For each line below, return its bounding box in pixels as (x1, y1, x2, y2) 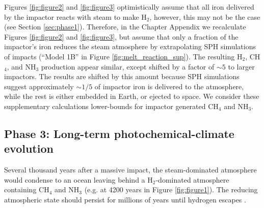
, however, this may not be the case (149, 11, 260, 22)
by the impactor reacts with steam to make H (4, 11, 147, 22)
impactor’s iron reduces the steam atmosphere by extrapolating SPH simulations (4, 41, 256, 52)
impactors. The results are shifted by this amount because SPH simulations (4, 71, 240, 82)
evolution (4, 141, 54, 156)
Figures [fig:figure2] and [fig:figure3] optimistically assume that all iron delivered (4, 2, 254, 12)
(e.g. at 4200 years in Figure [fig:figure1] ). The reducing (84, 184, 258, 195)
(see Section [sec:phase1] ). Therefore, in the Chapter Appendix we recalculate (4, 21, 246, 32)
